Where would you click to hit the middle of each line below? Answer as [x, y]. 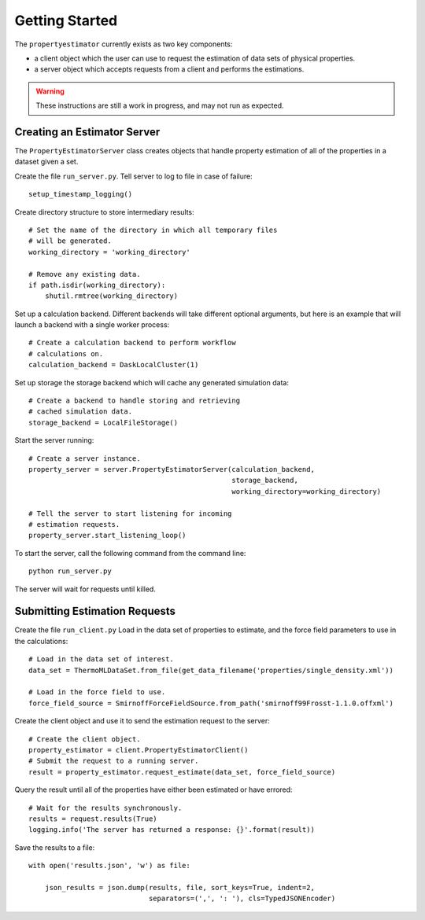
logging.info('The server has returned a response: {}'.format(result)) [172, 830]
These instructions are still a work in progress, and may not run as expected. [160, 105]
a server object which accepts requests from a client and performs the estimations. [169, 69]
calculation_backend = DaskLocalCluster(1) [114, 365]
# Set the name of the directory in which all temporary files [153, 230]
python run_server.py [70, 571]
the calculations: [41, 641]
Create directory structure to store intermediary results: [104, 212]
